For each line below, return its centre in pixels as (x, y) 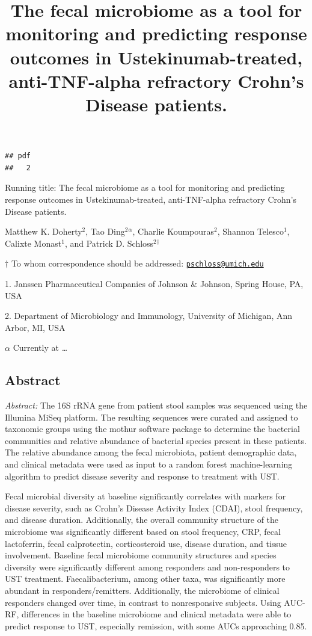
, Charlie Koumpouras (173, 231)
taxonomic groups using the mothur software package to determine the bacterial (152, 429)
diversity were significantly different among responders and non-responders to (148, 567)
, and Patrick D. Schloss (109, 243)
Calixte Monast (33, 243)
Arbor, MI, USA (35, 327)
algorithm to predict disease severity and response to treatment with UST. (142, 476)
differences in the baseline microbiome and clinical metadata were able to (156, 614)
